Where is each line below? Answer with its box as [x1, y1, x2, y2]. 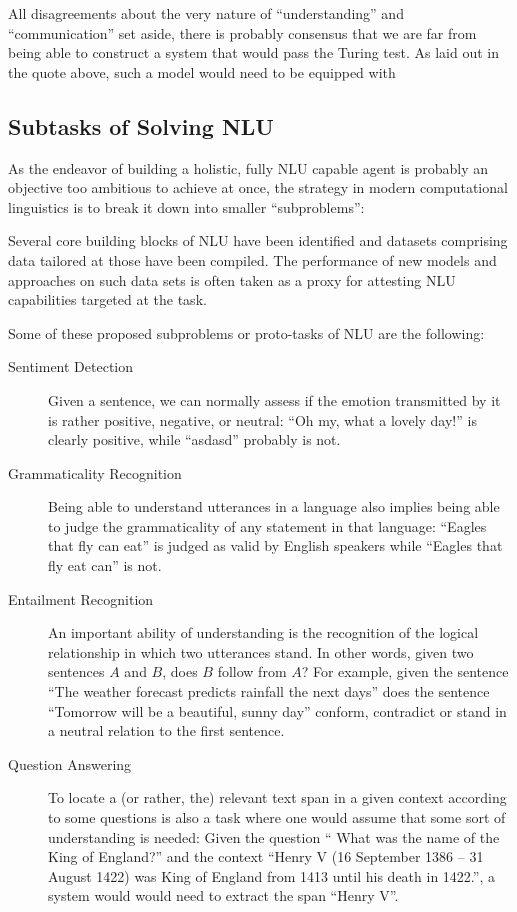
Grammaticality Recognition [8, 462, 182, 483]
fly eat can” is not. [48, 555, 162, 576]
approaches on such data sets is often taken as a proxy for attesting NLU [8, 269, 456, 290]
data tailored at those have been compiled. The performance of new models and [8, 249, 497, 270]
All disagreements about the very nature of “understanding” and [8, 3, 404, 23]
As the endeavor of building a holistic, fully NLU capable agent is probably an [8, 157, 489, 178]
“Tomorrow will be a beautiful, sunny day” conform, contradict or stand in [48, 700, 507, 721]
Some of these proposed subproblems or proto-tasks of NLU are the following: [8, 322, 485, 343]
